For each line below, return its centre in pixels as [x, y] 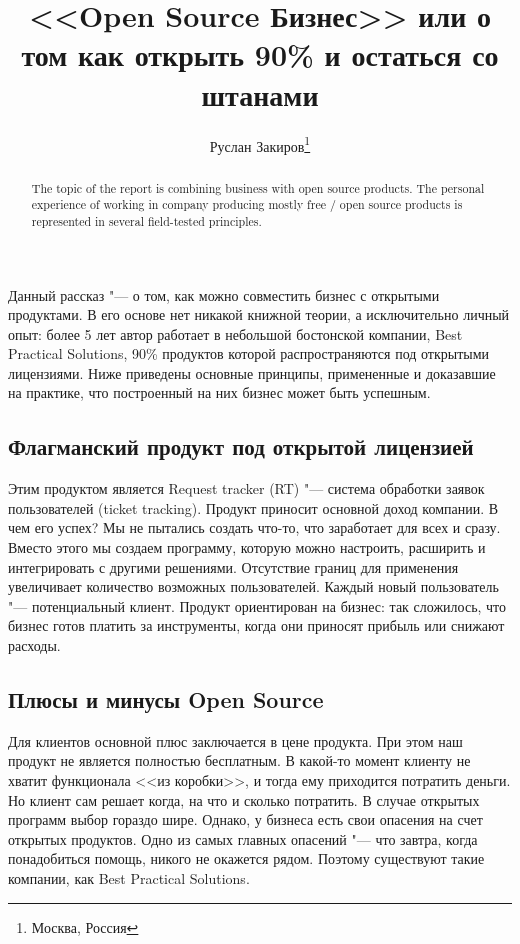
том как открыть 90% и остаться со [260, 54]
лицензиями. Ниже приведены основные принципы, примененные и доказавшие [252, 372]
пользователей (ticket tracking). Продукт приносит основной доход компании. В [253, 507]
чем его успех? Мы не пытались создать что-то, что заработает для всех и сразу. [254, 527]
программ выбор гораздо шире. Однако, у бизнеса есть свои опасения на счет [245, 819]
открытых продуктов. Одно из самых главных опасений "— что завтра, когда [243, 838]
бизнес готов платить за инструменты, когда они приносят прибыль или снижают [256, 625]
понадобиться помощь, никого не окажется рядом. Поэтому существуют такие [246, 858]
